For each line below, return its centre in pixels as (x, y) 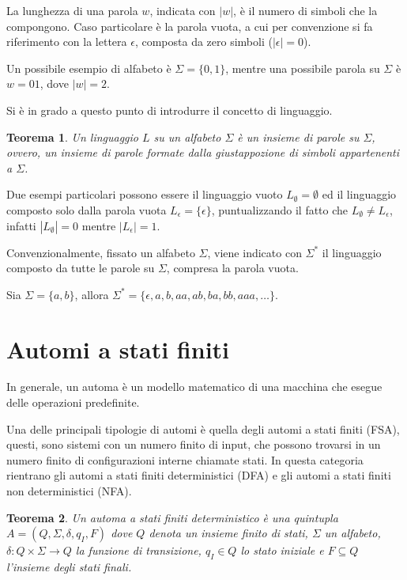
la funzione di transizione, (138, 550)
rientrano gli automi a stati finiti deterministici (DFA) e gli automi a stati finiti (199, 475)
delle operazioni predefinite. (73, 402)
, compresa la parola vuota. (232, 268)
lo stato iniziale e (282, 550)
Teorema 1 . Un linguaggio (72, 136)
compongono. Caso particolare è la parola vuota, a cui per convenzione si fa (190, 26)
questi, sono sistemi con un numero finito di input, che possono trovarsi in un (194, 444)
